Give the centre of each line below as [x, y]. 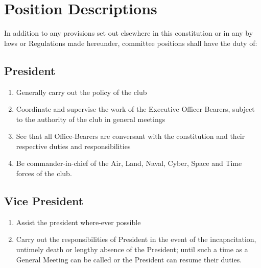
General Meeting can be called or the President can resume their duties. [129, 259]
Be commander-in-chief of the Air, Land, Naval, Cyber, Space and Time [129, 163]
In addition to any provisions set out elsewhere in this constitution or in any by [129, 33]
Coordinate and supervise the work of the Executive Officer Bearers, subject [135, 109]
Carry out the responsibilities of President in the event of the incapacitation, [136, 239]
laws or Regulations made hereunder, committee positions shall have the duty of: [131, 43]
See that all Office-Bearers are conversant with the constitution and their [130, 136]
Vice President [44, 201]
